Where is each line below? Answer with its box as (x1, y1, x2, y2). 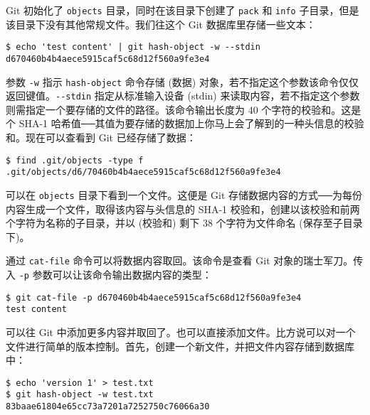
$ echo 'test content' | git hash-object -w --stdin (6, 42, 260, 53)
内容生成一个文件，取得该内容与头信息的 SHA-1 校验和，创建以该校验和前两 (6, 201, 360, 216)
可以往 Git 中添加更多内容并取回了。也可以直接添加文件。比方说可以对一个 (6, 325, 356, 340)
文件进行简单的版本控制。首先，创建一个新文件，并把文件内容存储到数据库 (6, 338, 354, 353)
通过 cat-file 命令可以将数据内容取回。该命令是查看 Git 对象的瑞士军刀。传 (6, 253, 364, 268)
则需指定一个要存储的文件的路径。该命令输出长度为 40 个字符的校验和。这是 (6, 102, 361, 117)
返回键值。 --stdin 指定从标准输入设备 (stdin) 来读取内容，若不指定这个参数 (6, 88, 360, 103)
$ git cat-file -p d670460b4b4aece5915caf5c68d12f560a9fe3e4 (6, 292, 302, 303)
